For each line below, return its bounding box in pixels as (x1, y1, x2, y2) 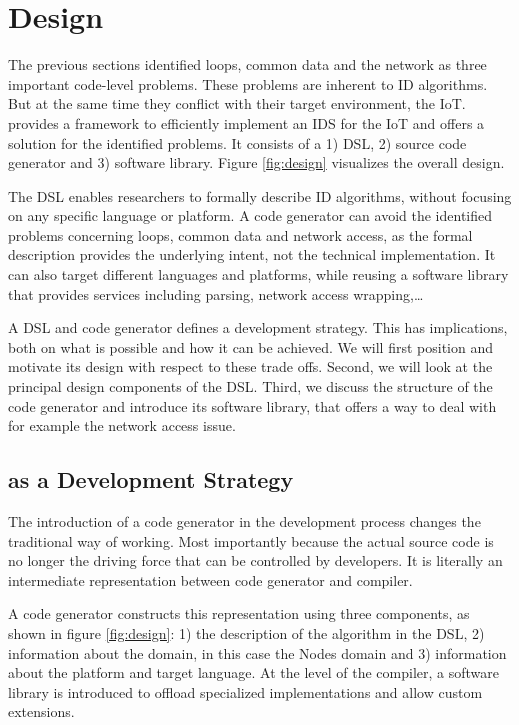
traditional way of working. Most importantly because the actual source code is (8, 530, 494, 551)
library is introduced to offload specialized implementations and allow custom (8, 681, 483, 702)
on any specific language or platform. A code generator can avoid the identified (8, 205, 493, 226)
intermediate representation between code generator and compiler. (8, 569, 413, 590)
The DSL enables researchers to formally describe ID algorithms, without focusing (8, 185, 512, 206)
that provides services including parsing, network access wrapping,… (8, 283, 424, 304)
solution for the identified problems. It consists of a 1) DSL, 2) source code (8, 132, 467, 153)
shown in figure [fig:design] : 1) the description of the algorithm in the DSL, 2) (8, 622, 485, 643)
